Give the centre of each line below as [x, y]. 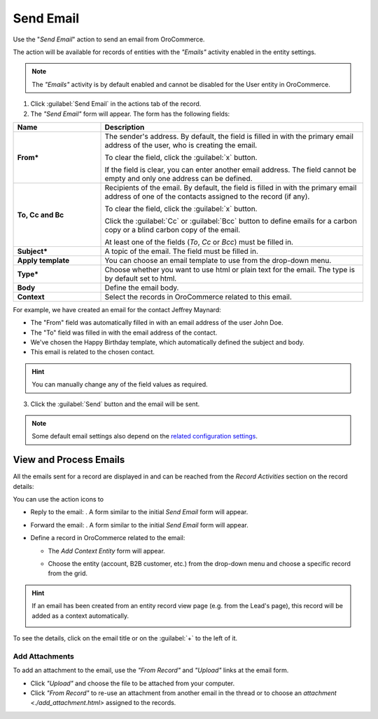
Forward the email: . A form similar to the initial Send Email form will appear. [139, 525]
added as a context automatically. [80, 616]
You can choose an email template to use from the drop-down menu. [218, 260]
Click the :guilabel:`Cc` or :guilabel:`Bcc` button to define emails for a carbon [231, 221]
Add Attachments [44, 656]
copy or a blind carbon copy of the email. [173, 229]
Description [125, 127]
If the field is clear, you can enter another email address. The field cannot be [231, 170]
